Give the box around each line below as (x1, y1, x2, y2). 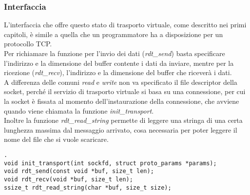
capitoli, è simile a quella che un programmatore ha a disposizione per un (4, 29, 223, 39)
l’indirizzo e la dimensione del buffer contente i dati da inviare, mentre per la (4, 58, 234, 68)
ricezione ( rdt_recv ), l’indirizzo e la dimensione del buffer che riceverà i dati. (4, 67, 232, 78)
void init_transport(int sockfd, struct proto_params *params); (4, 159, 217, 167)
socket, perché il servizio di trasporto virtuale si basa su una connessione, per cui (4, 86, 246, 97)
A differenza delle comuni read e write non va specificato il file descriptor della (4, 77, 237, 87)
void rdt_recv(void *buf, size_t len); (4, 175, 133, 183)
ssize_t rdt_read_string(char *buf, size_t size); (4, 184, 172, 191)
